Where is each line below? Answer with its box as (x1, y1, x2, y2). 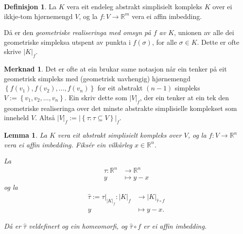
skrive (4, 46, 21, 56)
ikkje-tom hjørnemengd (4, 11, 73, 21)
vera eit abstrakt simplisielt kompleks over (57, 130, 182, 140)
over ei (212, 1, 232, 11)
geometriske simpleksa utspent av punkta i (4, 36, 131, 47)
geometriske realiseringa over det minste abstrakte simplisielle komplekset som (4, 103, 237, 113)
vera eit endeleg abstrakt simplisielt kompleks (67, 1, 203, 11)
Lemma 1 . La (4, 130, 47, 140)
